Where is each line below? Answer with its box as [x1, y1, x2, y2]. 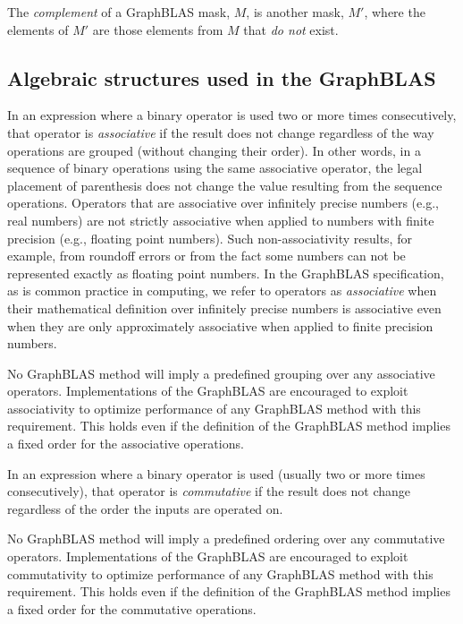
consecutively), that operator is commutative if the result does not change [7, 482, 411, 500]
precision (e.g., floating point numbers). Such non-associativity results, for [7, 228, 412, 247]
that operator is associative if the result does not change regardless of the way [7, 123, 434, 141]
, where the [364, 3, 425, 21]
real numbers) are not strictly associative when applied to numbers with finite [7, 210, 434, 229]
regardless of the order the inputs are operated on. [7, 499, 283, 517]
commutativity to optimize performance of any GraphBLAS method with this [7, 564, 434, 583]
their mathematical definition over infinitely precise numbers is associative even [7, 298, 442, 317]
